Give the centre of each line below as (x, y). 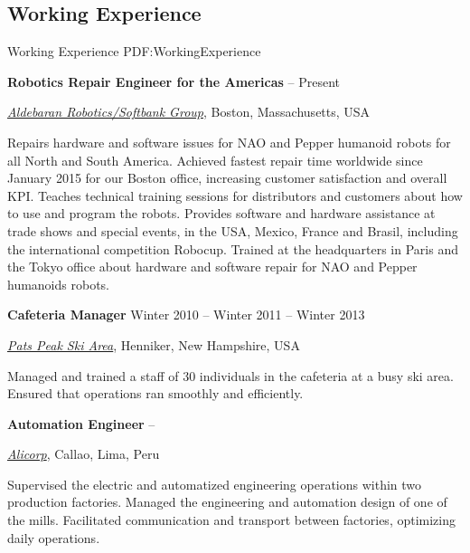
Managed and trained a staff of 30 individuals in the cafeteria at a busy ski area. (230, 375)
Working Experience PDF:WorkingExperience (134, 51)
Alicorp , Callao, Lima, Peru (84, 454)
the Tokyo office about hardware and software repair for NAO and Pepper (212, 267)
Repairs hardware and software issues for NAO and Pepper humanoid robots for (229, 142)
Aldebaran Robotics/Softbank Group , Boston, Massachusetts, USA (189, 112)
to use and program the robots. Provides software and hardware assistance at (221, 213)
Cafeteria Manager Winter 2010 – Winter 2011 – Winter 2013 (186, 315)
